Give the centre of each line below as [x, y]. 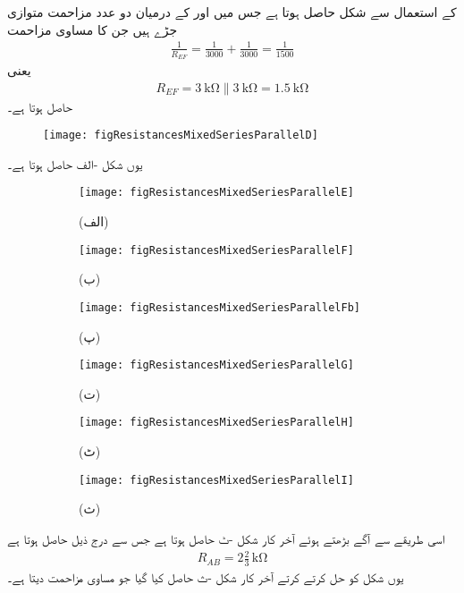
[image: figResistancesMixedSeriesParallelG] [216, 365]
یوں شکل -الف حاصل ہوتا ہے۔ [75, 163]
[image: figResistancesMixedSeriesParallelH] [216, 423]
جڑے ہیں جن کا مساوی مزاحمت [93, 29]
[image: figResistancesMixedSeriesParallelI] [216, 480]
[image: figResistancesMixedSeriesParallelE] [216, 193]
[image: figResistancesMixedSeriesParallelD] [181, 136]
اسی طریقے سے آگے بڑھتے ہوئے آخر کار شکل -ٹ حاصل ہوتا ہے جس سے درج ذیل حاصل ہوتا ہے [226, 538]
